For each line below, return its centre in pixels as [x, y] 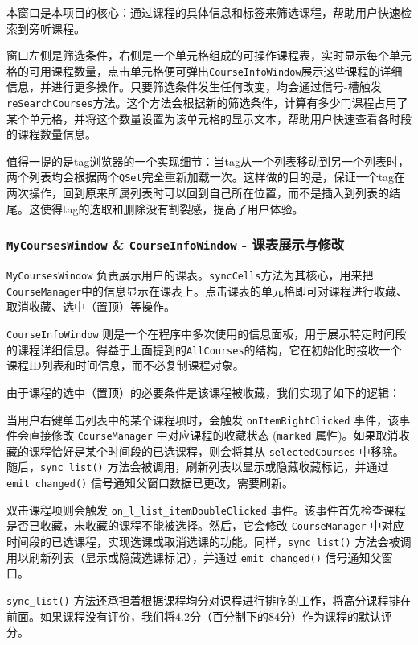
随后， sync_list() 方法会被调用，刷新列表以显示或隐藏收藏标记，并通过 [198, 467]
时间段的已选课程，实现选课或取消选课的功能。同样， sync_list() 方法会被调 [209, 542]
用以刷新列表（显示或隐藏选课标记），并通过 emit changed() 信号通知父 [194, 557]
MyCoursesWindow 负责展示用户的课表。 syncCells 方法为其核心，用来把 [190, 275]
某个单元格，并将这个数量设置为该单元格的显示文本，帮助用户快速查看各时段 [209, 118]
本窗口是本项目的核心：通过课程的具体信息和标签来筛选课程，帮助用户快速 [203, 12]
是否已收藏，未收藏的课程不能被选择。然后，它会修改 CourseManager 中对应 [205, 525]
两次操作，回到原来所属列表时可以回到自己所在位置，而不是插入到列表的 [198, 193]
